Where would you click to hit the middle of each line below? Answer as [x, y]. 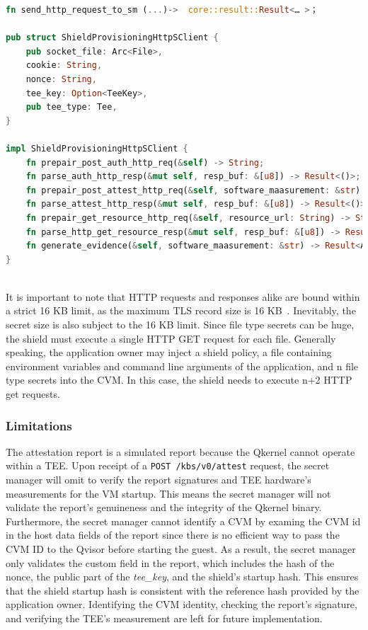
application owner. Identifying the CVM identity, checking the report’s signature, [182, 604]
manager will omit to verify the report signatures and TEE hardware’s [159, 480]
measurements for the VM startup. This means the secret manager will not [168, 493]
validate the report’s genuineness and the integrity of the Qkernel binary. [164, 507]
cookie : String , [64, 65]
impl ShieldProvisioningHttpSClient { [97, 148]
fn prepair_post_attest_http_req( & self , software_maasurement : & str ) [193, 190]
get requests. [33, 394]
